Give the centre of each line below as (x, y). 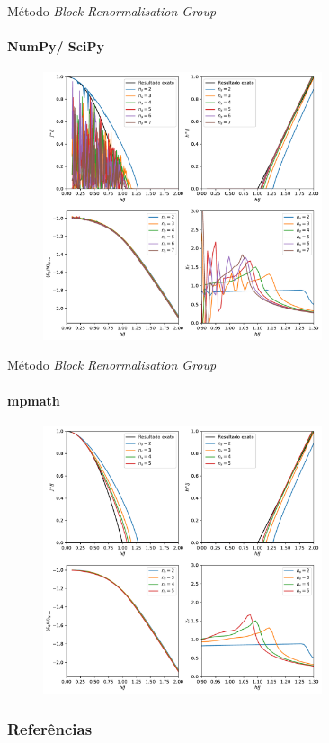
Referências (50, 728)
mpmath (34, 400)
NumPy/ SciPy (56, 46)
